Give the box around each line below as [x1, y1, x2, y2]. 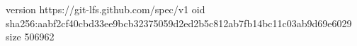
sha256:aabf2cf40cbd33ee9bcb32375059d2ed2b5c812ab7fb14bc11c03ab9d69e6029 [6, 15, 352, 30]
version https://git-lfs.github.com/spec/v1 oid [6, 2, 205, 16]
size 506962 [6, 29, 55, 44]
